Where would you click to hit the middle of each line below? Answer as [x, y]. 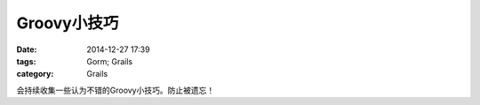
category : [35, 74]
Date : [27, 49]
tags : [26, 61]
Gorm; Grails [110, 61]
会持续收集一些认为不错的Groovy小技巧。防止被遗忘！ [116, 90]
